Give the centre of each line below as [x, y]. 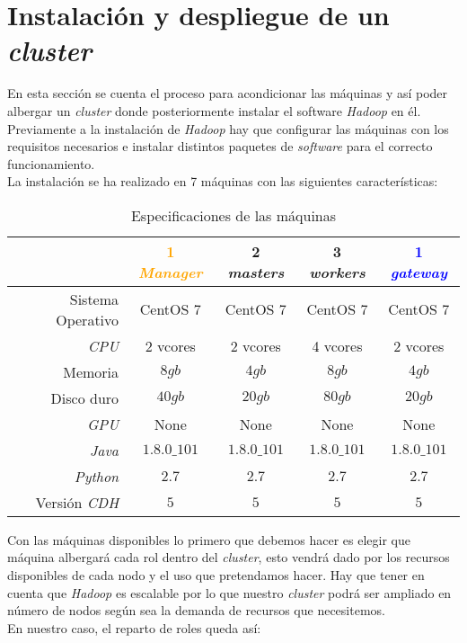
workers [337, 272]
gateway [419, 272]
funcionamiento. [51, 163]
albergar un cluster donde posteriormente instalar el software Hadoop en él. [214, 110]
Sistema [94, 299]
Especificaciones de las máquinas [233, 215]
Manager [171, 272]
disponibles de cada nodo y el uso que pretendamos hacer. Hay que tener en [216, 575]
